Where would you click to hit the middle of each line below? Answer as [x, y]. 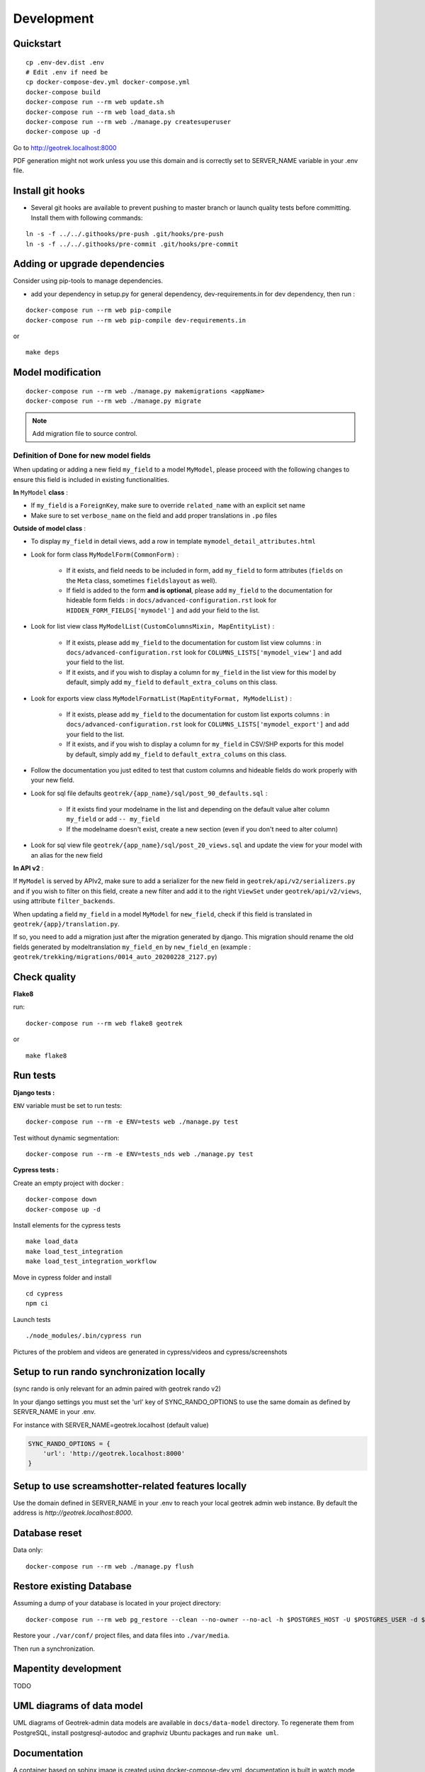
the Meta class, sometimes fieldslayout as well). [142, 581]
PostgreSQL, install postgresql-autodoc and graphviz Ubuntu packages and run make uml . [146, 1732]
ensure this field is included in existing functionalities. [91, 479]
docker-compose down [61, 1199]
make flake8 [46, 1055]
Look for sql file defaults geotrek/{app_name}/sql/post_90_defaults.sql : [149, 793]
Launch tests [32, 1319]
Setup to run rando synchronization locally [109, 1372]
